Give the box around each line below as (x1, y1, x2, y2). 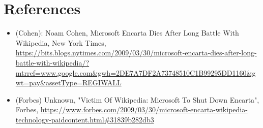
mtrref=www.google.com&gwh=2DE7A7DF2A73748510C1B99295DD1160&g (15, 67, 256, 78)
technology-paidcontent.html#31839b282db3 (15, 114, 154, 124)
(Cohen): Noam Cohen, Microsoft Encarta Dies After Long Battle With (15, 27, 239, 38)
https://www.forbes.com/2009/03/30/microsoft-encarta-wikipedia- (40, 104, 248, 115)
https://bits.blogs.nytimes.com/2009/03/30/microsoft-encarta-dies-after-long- (15, 47, 257, 58)
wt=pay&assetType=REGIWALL (15, 77, 122, 88)
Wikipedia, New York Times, (15, 37, 106, 48)
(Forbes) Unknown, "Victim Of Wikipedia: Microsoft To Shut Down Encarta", (15, 94, 259, 105)
